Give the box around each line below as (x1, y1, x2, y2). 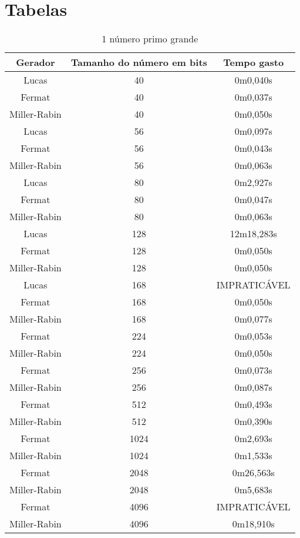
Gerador (16, 55, 55, 69)
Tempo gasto (223, 55, 284, 69)
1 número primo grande (102, 32, 198, 46)
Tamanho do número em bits (70, 55, 207, 69)
